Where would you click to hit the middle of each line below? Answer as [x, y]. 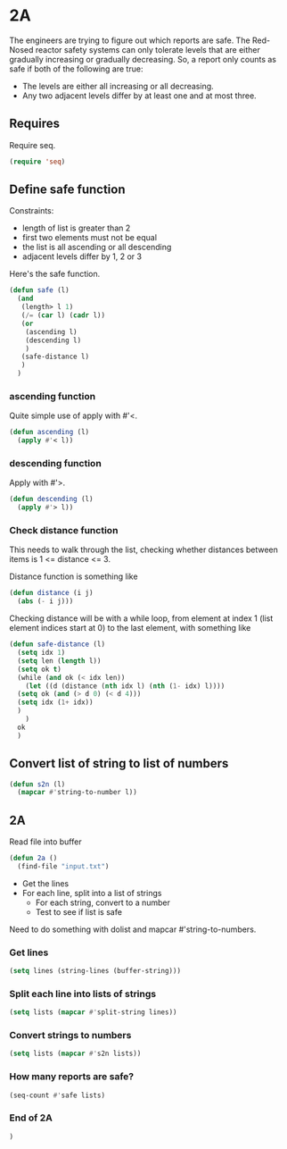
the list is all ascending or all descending [97, 247]
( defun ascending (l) [49, 432]
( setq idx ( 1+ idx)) [55, 702]
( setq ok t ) [40, 669]
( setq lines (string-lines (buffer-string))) [95, 971]
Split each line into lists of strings [83, 994]
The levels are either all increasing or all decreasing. [118, 86]
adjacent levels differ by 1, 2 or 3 [82, 256]
